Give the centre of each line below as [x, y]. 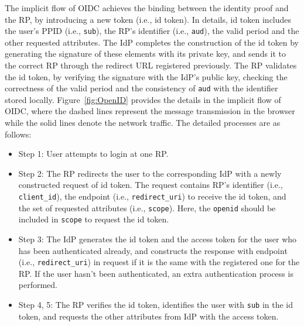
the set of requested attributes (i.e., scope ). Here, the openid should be [147, 207]
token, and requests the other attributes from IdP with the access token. [148, 316]
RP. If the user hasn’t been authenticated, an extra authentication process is [156, 273]
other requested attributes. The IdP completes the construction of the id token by [152, 42]
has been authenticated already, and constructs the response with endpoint [153, 250]
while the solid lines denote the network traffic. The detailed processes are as [143, 123]
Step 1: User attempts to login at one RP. [93, 154]
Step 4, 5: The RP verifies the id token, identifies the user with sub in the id [156, 305]
